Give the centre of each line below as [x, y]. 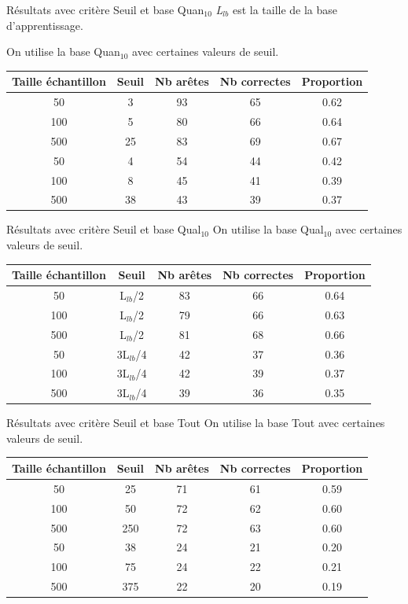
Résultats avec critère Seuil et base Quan [105, 9]
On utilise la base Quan [63, 52]
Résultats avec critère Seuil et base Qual [104, 229]
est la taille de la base [285, 9]
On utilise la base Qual [268, 229]
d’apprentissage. [45, 25]
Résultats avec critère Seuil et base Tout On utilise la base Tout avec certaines [196, 423]
